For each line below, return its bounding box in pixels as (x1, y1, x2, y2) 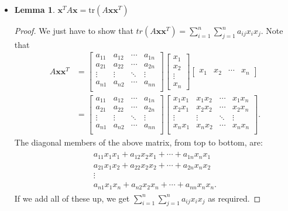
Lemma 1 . (14, 4, 55, 15)
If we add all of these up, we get (14, 192, 130, 204)
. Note (260, 25, 283, 36)
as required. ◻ (208, 192, 261, 204)
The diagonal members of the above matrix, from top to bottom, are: (14, 136, 263, 148)
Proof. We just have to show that (14, 25, 133, 36)
